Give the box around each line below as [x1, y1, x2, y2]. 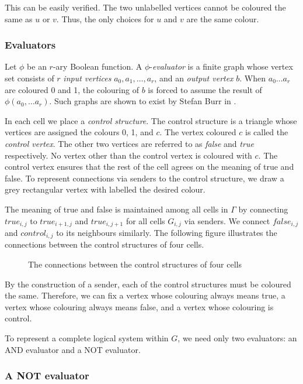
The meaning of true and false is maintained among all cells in [5, 203, 228, 215]
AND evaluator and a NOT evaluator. [5, 343, 141, 355]
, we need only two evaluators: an [177, 332, 297, 344]
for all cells [126, 214, 165, 227]
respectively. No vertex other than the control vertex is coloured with [5, 149, 252, 161]
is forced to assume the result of [148, 83, 262, 95]
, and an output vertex [154, 72, 234, 84]
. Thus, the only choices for [56, 12, 154, 25]
